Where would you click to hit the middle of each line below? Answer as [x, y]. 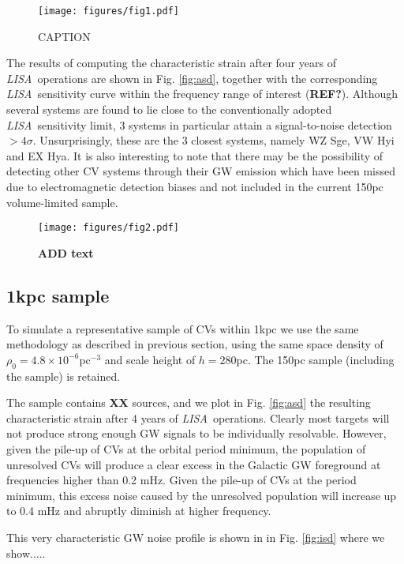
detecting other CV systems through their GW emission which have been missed [201, 171]
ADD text [66, 252]
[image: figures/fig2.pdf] [108, 228]
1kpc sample [58, 295]
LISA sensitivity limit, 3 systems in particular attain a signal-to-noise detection [199, 124]
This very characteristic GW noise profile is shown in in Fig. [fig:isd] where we [196, 537]
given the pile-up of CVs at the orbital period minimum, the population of [186, 449]
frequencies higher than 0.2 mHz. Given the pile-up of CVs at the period [181, 480]
